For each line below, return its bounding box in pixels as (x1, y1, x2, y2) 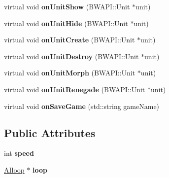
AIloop (4, 164, 25, 175)
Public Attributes (4, 125, 96, 140)
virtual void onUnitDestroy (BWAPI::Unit (4, 51, 139, 61)
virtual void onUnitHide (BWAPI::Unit (4, 18, 128, 28)
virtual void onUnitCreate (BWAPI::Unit (4, 35, 135, 45)
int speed (4, 148, 34, 158)
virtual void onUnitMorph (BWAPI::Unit (4, 68, 135, 78)
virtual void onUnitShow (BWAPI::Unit (4, 1, 130, 11)
